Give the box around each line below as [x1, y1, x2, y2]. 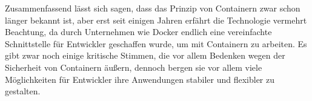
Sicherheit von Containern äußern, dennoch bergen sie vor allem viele [5, 60, 262, 73]
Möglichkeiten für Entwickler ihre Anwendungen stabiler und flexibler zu [5, 73, 275, 85]
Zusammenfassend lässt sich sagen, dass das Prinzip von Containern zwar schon [5, 2, 300, 14]
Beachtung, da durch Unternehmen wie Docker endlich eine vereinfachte [5, 25, 272, 38]
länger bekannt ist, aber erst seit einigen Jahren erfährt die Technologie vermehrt [5, 13, 307, 26]
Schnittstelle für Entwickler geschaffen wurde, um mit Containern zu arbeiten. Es [5, 37, 307, 50]
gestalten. [5, 85, 41, 97]
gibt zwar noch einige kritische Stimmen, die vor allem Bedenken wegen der [5, 49, 285, 62]
